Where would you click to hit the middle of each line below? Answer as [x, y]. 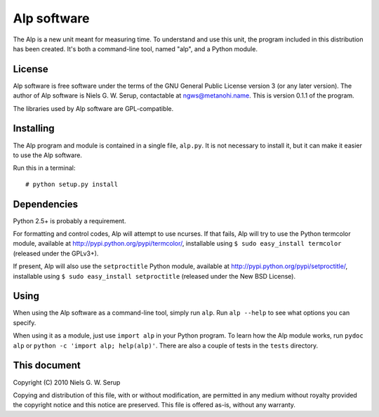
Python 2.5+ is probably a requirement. [69, 220]
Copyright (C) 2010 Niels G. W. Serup [67, 382]
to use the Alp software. [47, 155]
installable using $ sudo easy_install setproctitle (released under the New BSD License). [154, 276]
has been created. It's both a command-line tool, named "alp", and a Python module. [135, 48]
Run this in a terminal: [44, 168]
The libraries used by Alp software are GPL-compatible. [93, 108]
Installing [34, 129]
